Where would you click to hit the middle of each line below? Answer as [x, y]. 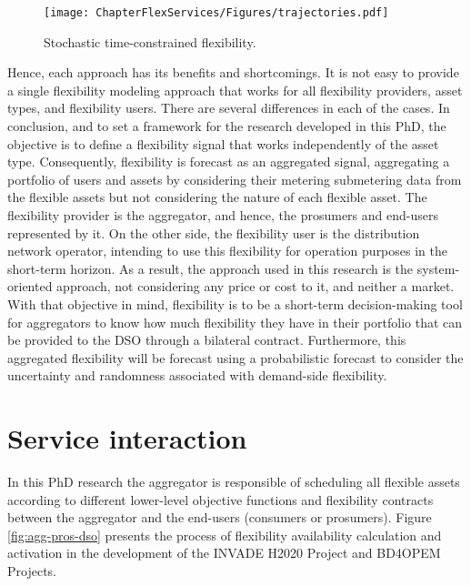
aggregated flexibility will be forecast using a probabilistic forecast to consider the [235, 357]
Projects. [32, 571]
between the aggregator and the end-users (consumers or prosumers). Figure [220, 517]
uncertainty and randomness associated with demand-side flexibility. [197, 375]
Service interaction [127, 438]
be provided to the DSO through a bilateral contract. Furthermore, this [207, 340]
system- [438, 268]
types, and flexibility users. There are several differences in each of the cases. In [229, 108]
